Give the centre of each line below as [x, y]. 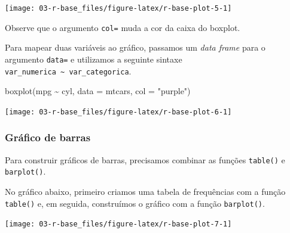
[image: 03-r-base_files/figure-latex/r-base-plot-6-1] [118, 112]
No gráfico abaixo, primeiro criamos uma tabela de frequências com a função [145, 191]
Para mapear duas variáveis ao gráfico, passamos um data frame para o [135, 47]
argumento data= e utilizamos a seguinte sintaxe [94, 59]
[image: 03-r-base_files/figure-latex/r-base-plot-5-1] [118, 8]
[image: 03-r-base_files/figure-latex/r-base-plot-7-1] [118, 224]
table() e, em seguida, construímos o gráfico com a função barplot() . [135, 203]
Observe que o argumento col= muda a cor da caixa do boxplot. [123, 27]
